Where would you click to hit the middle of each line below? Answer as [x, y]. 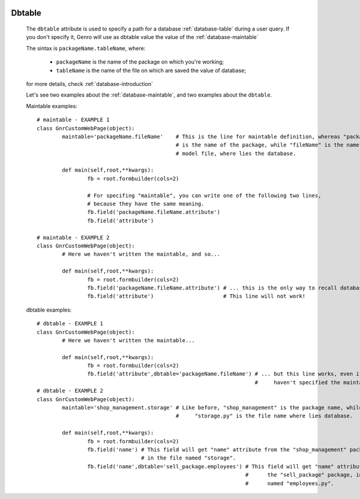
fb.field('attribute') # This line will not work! [196, 296]
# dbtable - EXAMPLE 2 [70, 391]
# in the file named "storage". [189, 458]
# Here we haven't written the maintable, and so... [141, 254]
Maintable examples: [52, 106]
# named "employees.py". [289, 483]
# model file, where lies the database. [236, 153]
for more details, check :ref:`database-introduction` [89, 83]
